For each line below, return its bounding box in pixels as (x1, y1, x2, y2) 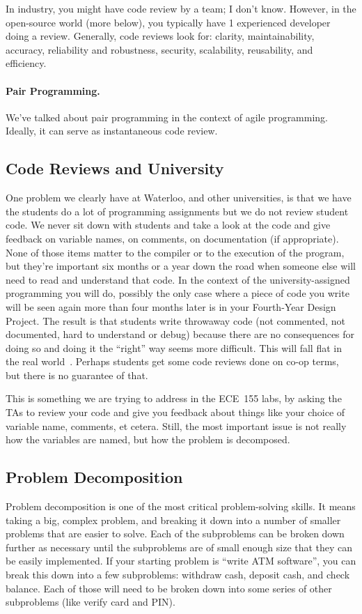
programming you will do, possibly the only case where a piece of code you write (6, 286, 349, 300)
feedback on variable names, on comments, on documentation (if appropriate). (6, 231, 339, 245)
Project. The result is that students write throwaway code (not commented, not (6, 313, 345, 328)
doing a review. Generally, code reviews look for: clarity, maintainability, (6, 29, 315, 43)
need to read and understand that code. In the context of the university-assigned (6, 272, 350, 286)
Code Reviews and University (6, 158, 224, 179)
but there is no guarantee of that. (6, 367, 148, 382)
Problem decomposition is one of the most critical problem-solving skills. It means (6, 499, 356, 514)
